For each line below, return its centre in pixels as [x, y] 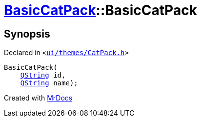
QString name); [49, 83]
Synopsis [27, 34]
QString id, [43, 75]
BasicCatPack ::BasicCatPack [100, 10]
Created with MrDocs [38, 98]
